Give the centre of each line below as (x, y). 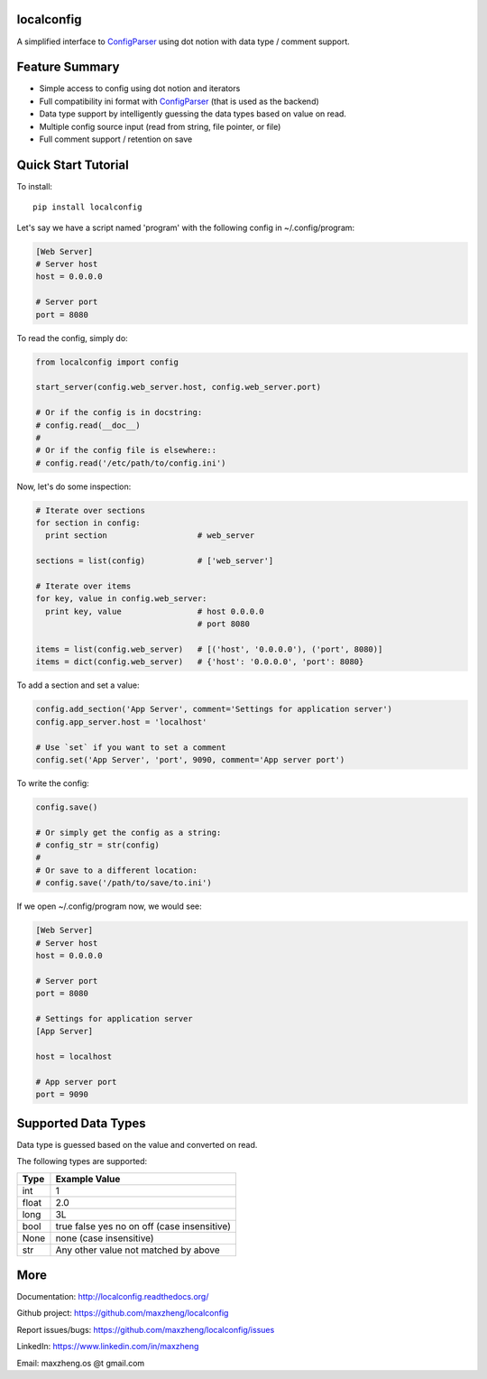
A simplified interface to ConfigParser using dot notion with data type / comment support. (184, 42)
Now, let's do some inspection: (74, 486)
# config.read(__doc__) (88, 425)
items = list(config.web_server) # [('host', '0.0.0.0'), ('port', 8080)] (209, 649)
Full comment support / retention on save (116, 139)
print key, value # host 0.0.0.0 (155, 611)
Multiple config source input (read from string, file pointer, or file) (160, 126)
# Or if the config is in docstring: (119, 412)
